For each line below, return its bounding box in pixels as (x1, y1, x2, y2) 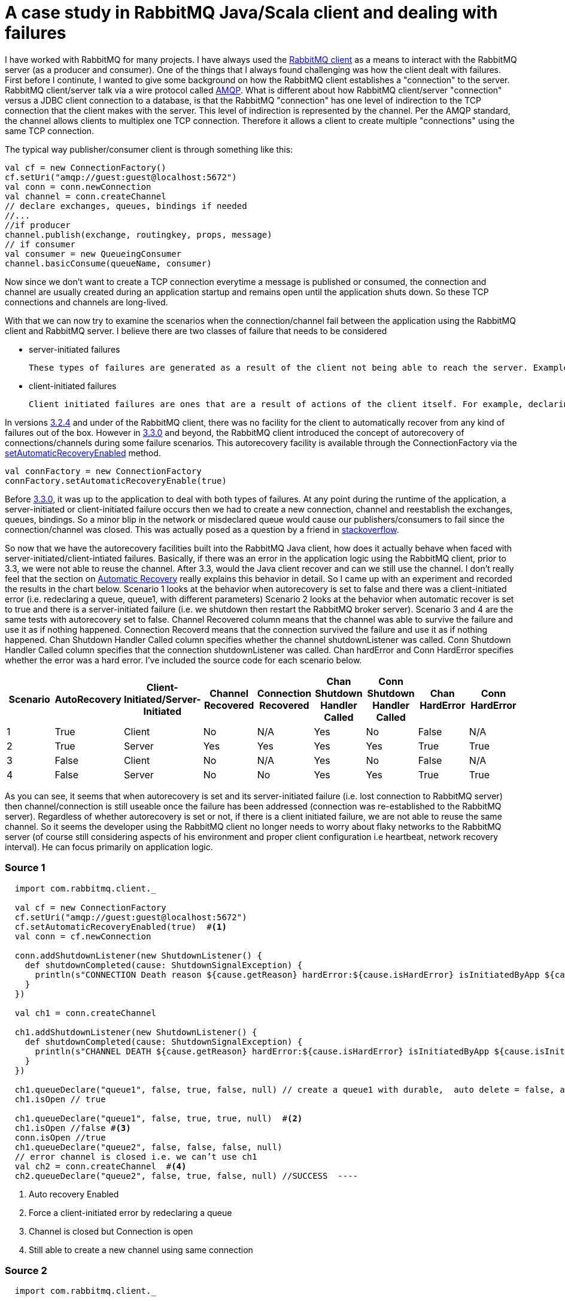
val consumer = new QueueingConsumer (5, 248, 182, 259)
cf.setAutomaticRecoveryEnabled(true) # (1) (14, 921, 227, 932)
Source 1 (5, 862, 45, 874)
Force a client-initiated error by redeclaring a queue (29, 1207, 232, 1218)
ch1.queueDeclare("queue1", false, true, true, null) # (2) (14, 1113, 303, 1123)
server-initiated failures (29, 344, 120, 354)
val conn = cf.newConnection (14, 931, 151, 941)
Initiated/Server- (123, 693, 201, 705)
